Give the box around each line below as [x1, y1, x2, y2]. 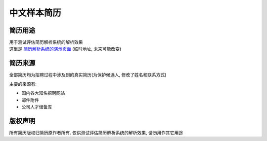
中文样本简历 [9, 7, 62, 18]
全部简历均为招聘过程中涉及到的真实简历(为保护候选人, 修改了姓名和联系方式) [9, 72, 167, 78]
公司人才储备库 [21, 104, 52, 109]
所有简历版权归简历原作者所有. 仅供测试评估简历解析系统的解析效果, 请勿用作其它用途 [9, 130, 183, 136]
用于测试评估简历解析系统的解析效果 [9, 39, 83, 45]
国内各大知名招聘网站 [21, 90, 65, 96]
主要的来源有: [9, 81, 37, 87]
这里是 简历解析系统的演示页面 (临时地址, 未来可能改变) [9, 46, 122, 52]
